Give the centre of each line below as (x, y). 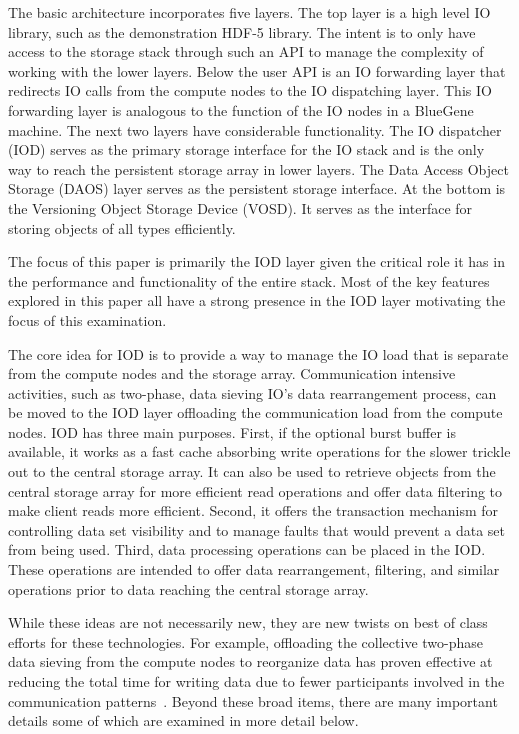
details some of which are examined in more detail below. (183, 720)
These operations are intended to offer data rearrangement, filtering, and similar (254, 569)
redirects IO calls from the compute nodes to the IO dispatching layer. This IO (250, 90)
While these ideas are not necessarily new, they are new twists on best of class (248, 622)
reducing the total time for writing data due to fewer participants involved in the (256, 681)
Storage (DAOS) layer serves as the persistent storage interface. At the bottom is (257, 188)
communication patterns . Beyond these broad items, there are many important (253, 700)
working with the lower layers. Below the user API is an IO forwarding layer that (257, 70)
